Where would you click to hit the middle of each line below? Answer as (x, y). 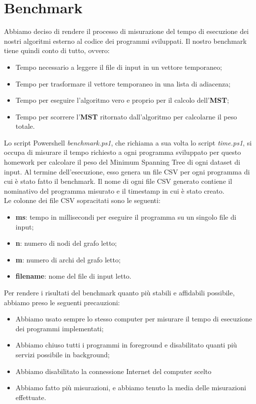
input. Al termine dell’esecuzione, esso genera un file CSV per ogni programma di (127, 171)
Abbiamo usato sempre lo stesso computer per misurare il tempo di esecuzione (134, 319)
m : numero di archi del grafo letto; (68, 259)
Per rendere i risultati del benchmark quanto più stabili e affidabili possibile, (119, 292)
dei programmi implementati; (60, 328)
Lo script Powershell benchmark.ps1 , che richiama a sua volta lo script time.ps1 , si (128, 142)
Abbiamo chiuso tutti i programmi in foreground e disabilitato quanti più (126, 345)
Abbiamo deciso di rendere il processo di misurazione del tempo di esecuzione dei (127, 31)
